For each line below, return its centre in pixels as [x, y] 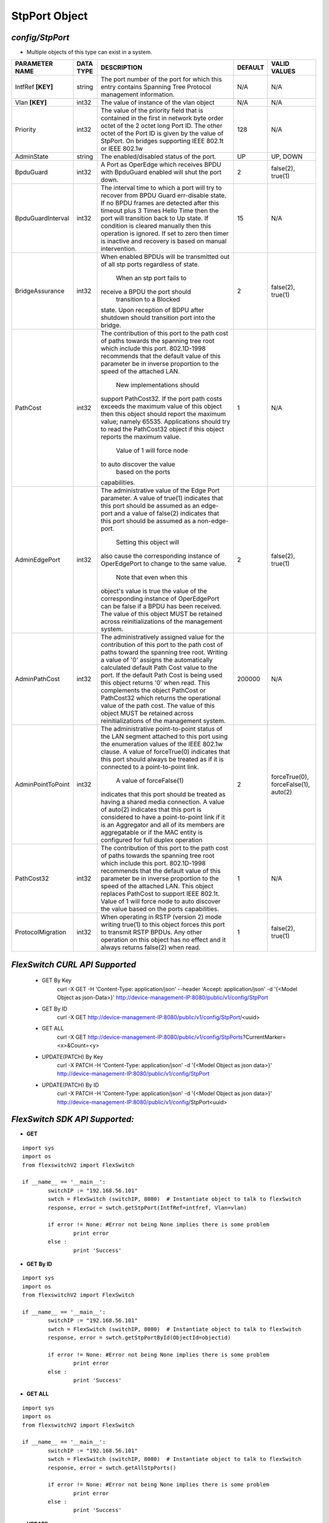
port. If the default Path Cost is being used [161, 675]
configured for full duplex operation [152, 840]
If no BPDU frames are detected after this [160, 203]
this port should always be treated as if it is [162, 760]
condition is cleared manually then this [156, 226]
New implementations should [158, 385]
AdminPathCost [37, 679]
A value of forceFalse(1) [150, 781]
